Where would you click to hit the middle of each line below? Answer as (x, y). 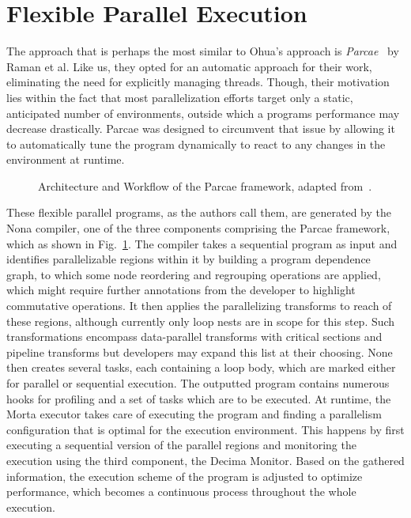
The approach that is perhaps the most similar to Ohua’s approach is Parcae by (203, 51)
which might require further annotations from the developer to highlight (181, 290)
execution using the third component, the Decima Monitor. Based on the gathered (205, 460)
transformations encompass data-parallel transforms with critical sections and (194, 337)
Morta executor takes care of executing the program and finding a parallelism (194, 414)
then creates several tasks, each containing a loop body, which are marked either (201, 367)
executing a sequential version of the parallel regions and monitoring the (181, 445)
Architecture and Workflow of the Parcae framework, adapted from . (205, 185)
